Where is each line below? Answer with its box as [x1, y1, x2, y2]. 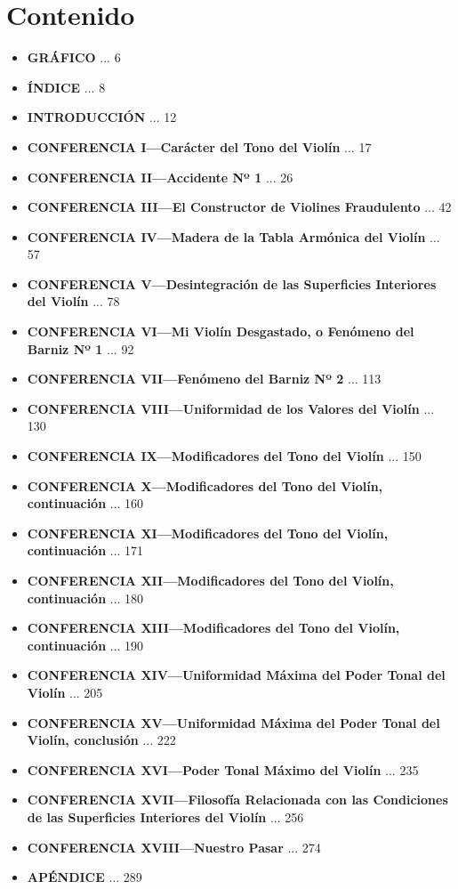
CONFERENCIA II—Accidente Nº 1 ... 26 [27, 167, 293, 186]
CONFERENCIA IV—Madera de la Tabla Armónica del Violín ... [27, 227, 440, 246]
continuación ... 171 [27, 541, 144, 560]
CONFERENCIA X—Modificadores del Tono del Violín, [27, 476, 383, 495]
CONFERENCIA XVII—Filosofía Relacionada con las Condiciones [27, 790, 448, 809]
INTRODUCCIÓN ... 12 [27, 108, 177, 126]
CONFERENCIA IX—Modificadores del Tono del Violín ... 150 [27, 447, 422, 465]
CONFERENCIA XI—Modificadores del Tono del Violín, [27, 523, 389, 542]
